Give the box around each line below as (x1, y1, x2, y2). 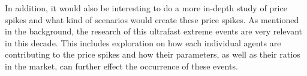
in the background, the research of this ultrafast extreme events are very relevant (5, 25, 303, 37)
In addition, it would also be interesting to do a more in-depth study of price (5, 2, 287, 14)
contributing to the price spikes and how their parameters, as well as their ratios (5, 48, 300, 61)
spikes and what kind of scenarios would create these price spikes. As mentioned (5, 13, 299, 26)
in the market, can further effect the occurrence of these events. (5, 59, 238, 72)
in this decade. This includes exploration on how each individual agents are (5, 36, 281, 49)
